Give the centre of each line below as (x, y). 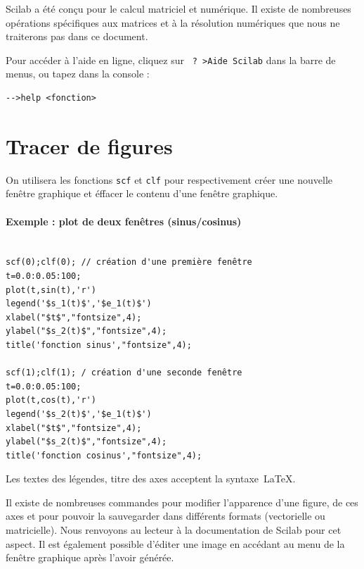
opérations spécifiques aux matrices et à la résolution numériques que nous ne (173, 22)
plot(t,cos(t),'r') (51, 400)
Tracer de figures (89, 145)
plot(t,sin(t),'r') (51, 290)
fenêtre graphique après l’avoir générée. (90, 557)
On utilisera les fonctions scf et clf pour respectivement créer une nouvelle (169, 179)
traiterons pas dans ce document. (77, 36)
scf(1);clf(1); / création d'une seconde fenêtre (124, 373)
